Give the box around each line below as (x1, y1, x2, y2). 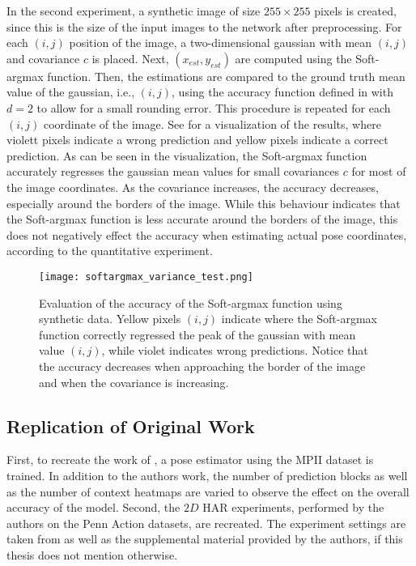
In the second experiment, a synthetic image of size (6, 2, 261, 19)
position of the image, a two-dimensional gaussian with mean (69, 34, 372, 51)
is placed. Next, (91, 49, 169, 66)
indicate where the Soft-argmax (221, 310, 378, 327)
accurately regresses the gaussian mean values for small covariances (6, 163, 340, 180)
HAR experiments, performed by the (202, 499, 384, 516)
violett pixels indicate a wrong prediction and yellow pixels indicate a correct (6, 131, 388, 148)
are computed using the (235, 49, 352, 66)
